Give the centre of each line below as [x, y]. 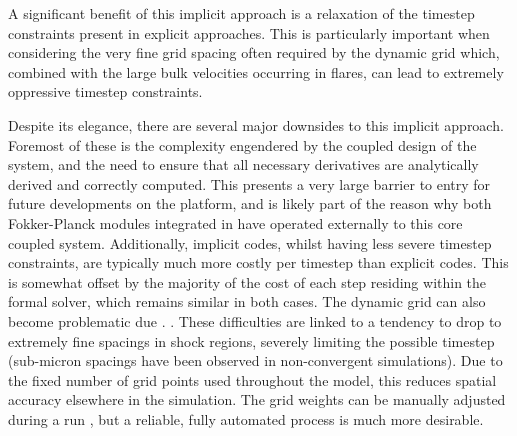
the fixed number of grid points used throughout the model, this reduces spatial [252, 379]
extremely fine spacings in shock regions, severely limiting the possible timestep [251, 340]
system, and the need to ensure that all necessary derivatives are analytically [243, 164]
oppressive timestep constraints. [105, 91]
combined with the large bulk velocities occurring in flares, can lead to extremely [256, 71]
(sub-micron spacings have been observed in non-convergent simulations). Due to [255, 360]
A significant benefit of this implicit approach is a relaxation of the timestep [241, 13]
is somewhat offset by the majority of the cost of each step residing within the [247, 281]
